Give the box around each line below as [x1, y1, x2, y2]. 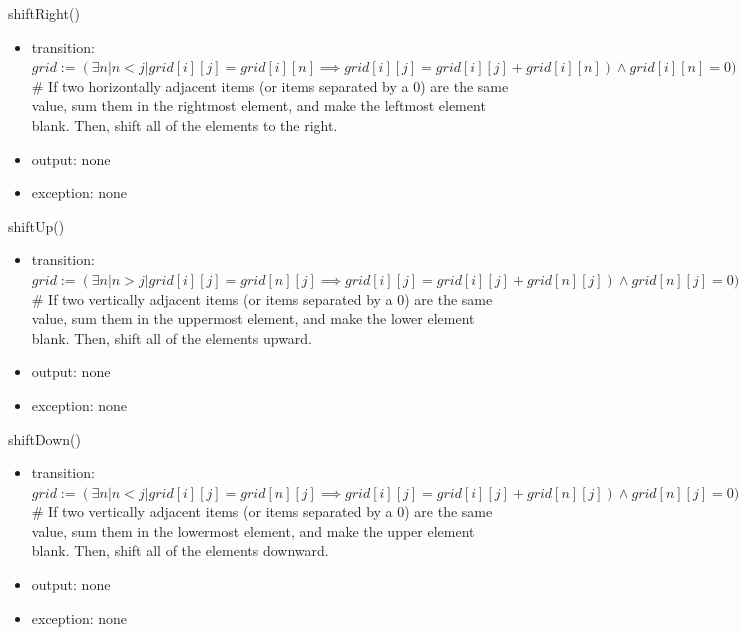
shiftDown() [8, 428, 82, 449]
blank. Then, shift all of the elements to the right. [31, 114, 338, 135]
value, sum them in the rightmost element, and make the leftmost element [31, 95, 486, 116]
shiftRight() [8, 3, 80, 23]
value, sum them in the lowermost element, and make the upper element [31, 520, 475, 541]
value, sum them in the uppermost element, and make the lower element [31, 308, 475, 329]
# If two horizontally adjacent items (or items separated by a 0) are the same [31, 75, 509, 96]
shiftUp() [8, 215, 65, 236]
